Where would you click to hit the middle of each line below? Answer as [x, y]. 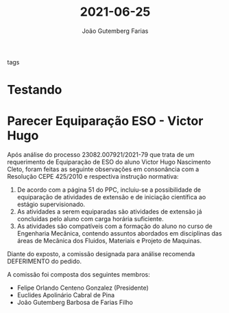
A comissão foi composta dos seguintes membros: [79, 275]
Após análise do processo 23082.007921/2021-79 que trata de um [101, 155]
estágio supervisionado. [51, 204]
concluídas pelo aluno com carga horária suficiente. [90, 219]
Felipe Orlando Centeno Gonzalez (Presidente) [83, 288]
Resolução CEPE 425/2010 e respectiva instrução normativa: [93, 177]
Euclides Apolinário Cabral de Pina [66, 295]
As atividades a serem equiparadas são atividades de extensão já [109, 212]
